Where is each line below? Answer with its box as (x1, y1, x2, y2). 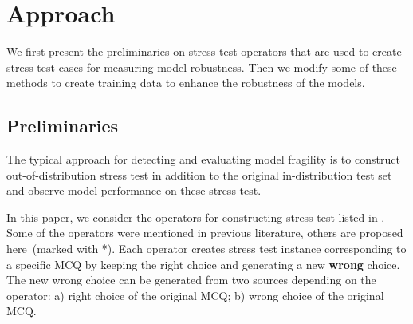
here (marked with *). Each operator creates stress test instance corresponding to (6, 240, 407, 257)
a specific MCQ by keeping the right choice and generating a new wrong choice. (6, 255, 400, 272)
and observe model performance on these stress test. (6, 182, 262, 199)
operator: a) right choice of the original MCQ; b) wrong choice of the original (6, 286, 384, 303)
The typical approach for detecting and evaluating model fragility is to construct (6, 151, 400, 168)
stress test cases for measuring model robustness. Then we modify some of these (6, 58, 397, 75)
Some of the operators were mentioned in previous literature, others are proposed (6, 224, 403, 241)
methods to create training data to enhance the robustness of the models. (6, 74, 365, 91)
